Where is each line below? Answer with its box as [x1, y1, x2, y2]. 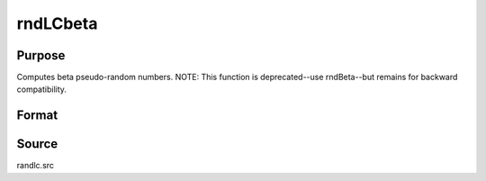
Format [16, 108, 58, 123]
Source [16, 136, 58, 152]
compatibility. [16, 84, 67, 95]
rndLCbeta [16, 14, 98, 33]
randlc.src [16, 160, 54, 171]
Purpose [16, 48, 66, 63]
